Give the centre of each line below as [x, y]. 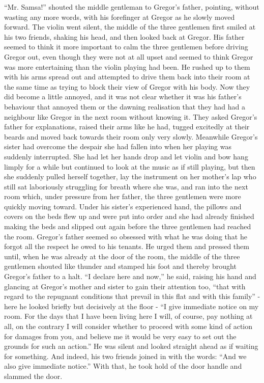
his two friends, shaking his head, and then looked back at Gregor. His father [124, 36]
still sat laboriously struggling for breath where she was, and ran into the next [126, 186]
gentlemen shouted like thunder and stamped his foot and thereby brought [120, 266]
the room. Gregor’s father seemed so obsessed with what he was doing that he [126, 236]
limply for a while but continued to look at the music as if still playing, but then [130, 166]
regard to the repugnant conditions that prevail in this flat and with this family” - [132, 296]
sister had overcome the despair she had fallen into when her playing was [118, 146]
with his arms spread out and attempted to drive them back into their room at [127, 77]
